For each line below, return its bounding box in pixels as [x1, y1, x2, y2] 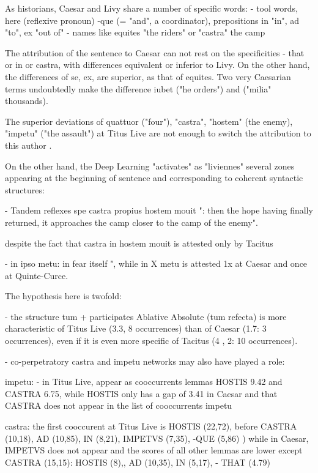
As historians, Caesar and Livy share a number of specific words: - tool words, [5, 2, 298, 14]
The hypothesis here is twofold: [5, 289, 122, 302]
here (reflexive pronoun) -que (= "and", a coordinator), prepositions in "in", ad [5, 13, 300, 26]
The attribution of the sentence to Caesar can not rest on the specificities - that [5, 46, 305, 59]
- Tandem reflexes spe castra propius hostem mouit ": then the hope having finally [5, 204, 313, 217]
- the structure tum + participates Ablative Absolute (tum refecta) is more [5, 310, 287, 322]
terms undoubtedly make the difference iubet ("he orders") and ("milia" [5, 82, 272, 95]
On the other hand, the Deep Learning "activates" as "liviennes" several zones [5, 159, 295, 172]
